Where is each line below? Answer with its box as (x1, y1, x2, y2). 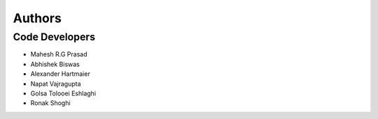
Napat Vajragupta (30, 79, 81, 88)
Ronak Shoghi (30, 99, 71, 107)
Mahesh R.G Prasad (30, 50, 87, 58)
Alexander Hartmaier (30, 70, 90, 78)
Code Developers (13, 31, 96, 43)
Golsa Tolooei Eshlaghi (30, 89, 97, 97)
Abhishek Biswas (30, 60, 80, 68)
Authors (13, 10, 62, 26)
